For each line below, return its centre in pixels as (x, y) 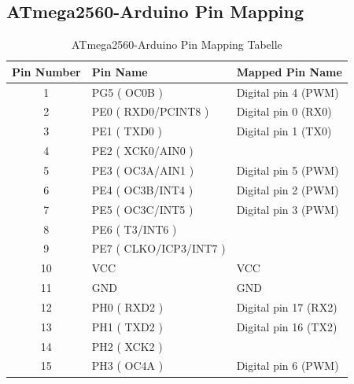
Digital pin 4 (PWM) (288, 92)
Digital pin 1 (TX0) (284, 131)
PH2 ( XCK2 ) (127, 346)
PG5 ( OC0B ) (127, 92)
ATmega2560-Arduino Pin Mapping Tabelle (177, 44)
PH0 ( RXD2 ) (127, 306)
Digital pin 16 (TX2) (287, 326)
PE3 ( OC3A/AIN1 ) (143, 170)
